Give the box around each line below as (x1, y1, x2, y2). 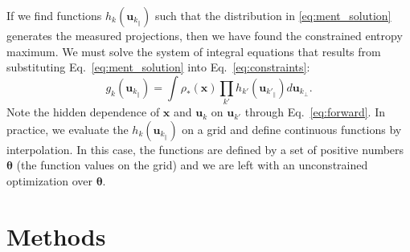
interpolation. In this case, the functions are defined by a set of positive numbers (6, 140, 404, 157)
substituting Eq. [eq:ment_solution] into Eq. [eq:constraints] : (6, 59, 310, 75)
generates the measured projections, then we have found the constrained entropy (6, 27, 403, 43)
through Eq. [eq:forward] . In (244, 104, 385, 120)
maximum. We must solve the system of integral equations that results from (6, 43, 381, 59)
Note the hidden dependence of (6, 104, 160, 120)
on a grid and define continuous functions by (182, 120, 402, 137)
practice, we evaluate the (6, 120, 129, 137)
